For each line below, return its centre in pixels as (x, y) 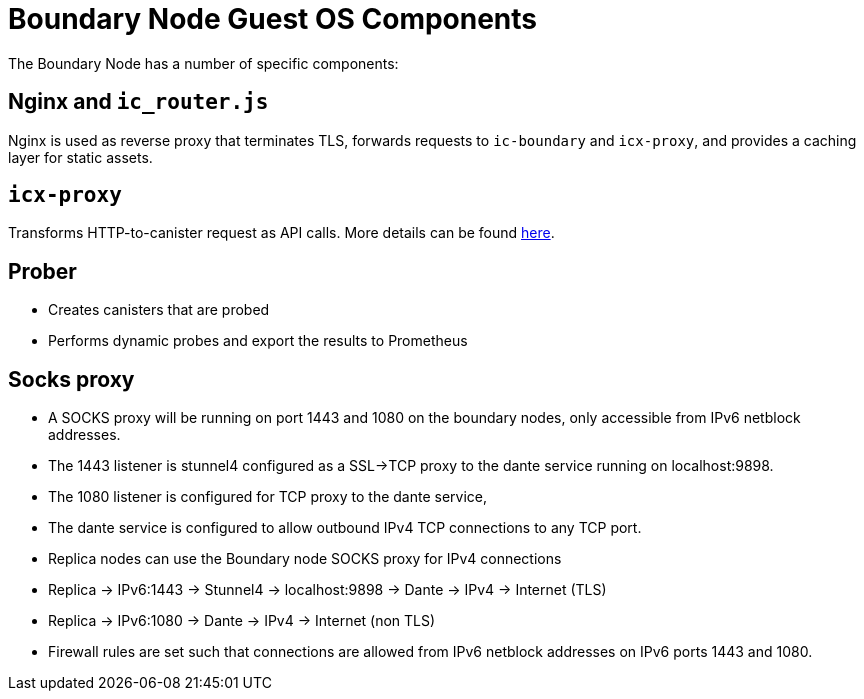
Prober (42, 271)
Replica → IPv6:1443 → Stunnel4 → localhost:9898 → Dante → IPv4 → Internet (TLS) (327, 590)
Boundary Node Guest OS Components (273, 19)
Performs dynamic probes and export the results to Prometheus (258, 341)
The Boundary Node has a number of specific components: (203, 63)
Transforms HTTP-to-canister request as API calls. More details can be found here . (281, 233)
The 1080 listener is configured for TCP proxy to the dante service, (268, 497)
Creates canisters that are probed (159, 310)
